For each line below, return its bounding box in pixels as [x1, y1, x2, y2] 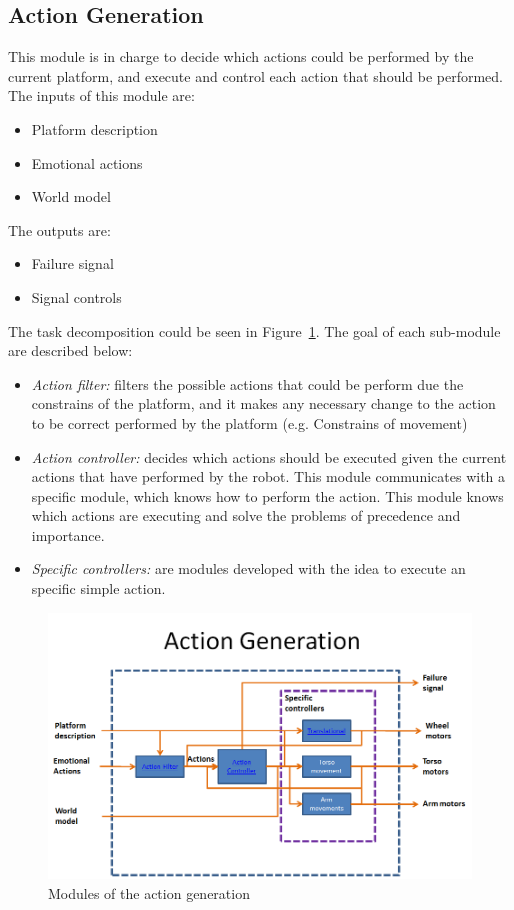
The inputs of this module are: [8, 85, 195, 106]
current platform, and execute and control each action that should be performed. [8, 65, 504, 86]
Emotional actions [31, 152, 143, 173]
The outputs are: [8, 219, 111, 240]
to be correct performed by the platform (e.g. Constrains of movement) [31, 412, 468, 433]
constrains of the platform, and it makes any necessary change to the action [31, 393, 496, 414]
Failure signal [31, 253, 114, 274]
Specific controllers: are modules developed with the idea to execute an [31, 558, 466, 579]
